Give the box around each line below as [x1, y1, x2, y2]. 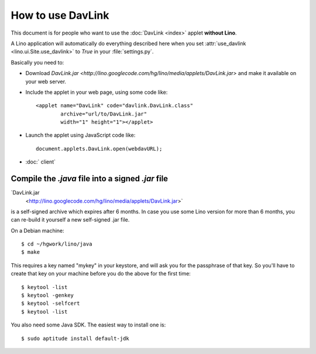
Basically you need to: [11, 59, 64, 66]
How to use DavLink [11, 9, 109, 22]
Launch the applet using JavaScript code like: [25, 132, 136, 139]
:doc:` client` [25, 158, 56, 165]
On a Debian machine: [11, 227, 64, 234]
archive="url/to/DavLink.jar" [60, 110, 147, 117]
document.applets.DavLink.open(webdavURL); [36, 145, 163, 152]
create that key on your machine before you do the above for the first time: [11, 270, 191, 277]
